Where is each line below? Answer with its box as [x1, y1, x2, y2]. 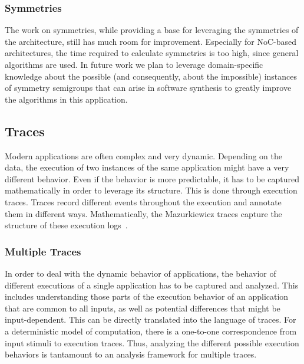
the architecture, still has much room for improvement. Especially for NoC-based [5, 35, 296, 47]
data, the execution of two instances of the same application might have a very [5, 161, 289, 173]
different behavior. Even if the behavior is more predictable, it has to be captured [5, 172, 299, 185]
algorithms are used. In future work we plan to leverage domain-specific [5, 58, 263, 70]
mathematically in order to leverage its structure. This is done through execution [5, 184, 298, 196]
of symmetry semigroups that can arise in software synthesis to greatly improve [5, 81, 292, 94]
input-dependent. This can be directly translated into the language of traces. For [5, 313, 296, 326]
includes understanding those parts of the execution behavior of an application [5, 290, 289, 303]
